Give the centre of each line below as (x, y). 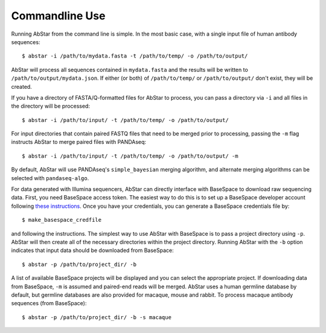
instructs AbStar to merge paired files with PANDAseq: (79, 142)
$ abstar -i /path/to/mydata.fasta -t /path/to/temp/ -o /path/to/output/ (135, 56)
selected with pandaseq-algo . (50, 178)
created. (22, 86)
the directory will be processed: (51, 106)
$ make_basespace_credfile (62, 220)
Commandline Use (58, 16)
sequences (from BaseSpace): (49, 303)
